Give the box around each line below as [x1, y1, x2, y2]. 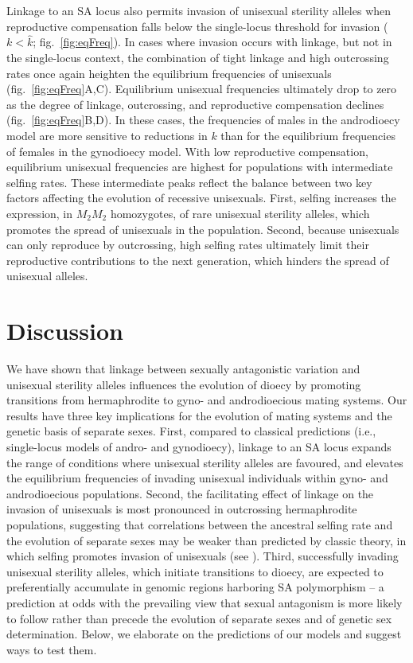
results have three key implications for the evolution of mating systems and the [6, 407, 392, 423]
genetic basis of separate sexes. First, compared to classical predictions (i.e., [6, 423, 376, 439]
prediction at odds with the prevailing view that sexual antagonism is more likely [6, 594, 403, 610]
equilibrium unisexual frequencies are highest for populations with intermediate [6, 158, 393, 175]
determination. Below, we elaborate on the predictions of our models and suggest [6, 626, 402, 642]
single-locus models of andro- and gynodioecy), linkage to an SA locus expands [6, 439, 392, 454]
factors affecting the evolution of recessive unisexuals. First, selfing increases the [6, 189, 396, 206]
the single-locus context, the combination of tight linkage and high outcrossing [6, 49, 389, 65]
